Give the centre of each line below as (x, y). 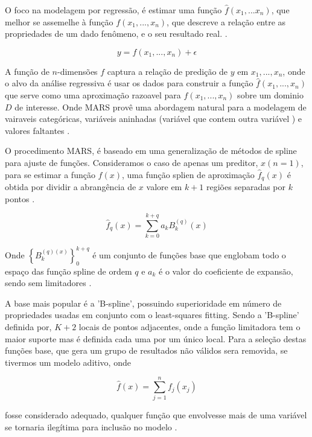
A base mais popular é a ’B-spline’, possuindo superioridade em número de (143, 303)
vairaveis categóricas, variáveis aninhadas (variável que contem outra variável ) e (154, 119)
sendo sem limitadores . (48, 283)
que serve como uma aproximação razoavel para (93, 94)
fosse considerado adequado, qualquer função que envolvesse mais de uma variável (156, 415)
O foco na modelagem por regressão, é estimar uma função (113, 10)
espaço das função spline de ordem (68, 271)
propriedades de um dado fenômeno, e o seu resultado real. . (116, 33)
